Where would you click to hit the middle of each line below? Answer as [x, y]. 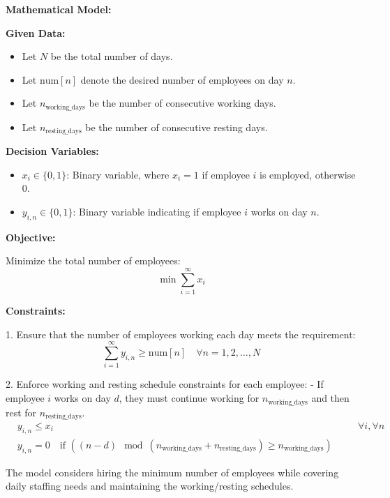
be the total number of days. [112, 56]
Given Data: [36, 32]
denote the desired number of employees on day [182, 79]
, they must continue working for [189, 398]
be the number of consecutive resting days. [177, 127]
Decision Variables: [52, 151]
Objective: [31, 237]
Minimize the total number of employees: [93, 261]
